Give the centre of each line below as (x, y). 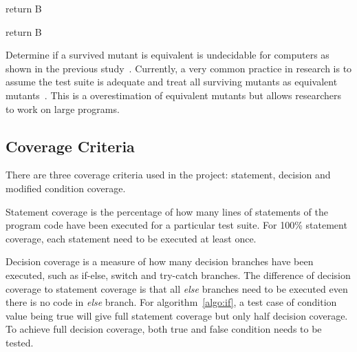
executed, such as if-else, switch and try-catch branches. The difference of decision (178, 275)
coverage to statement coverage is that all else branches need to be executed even (177, 288)
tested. (20, 342)
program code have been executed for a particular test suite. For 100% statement (176, 225)
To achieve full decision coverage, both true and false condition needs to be (164, 329)
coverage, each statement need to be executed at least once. (131, 238)
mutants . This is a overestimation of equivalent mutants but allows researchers (174, 95)
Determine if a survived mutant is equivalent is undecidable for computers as (167, 55)
